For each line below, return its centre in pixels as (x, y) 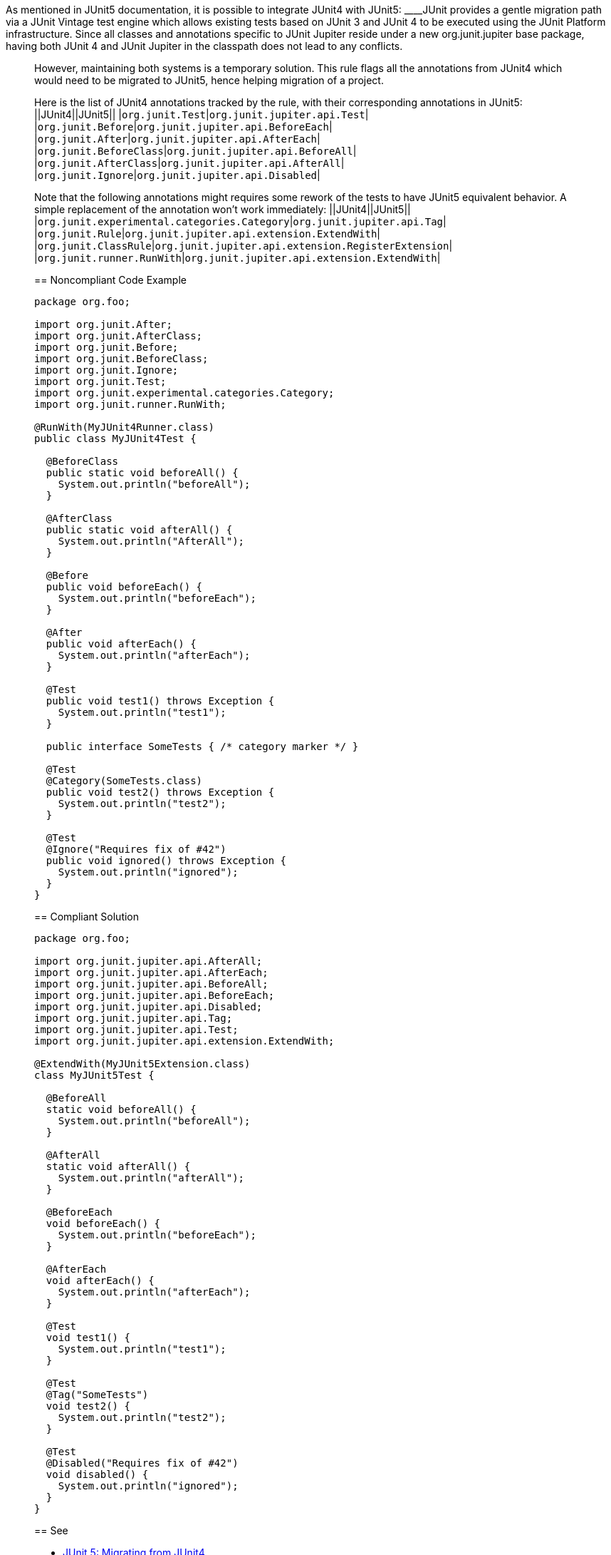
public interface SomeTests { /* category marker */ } (202, 746)
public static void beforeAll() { (142, 473)
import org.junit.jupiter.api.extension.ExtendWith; (184, 1041)
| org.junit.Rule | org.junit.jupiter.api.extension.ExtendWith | (207, 233)
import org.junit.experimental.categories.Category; (184, 393)
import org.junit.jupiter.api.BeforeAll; (151, 984)
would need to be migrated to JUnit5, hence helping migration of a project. (209, 80)
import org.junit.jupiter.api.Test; (136, 1030)
